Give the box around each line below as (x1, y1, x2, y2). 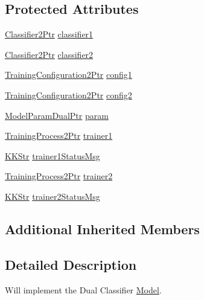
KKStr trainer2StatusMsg (5, 190, 100, 202)
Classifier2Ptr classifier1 (5, 28, 94, 40)
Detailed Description (5, 255, 137, 273)
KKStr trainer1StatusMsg (5, 149, 100, 162)
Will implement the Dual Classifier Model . (5, 283, 162, 296)
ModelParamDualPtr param (5, 109, 109, 121)
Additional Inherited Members (5, 219, 200, 238)
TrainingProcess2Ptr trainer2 (5, 170, 113, 182)
